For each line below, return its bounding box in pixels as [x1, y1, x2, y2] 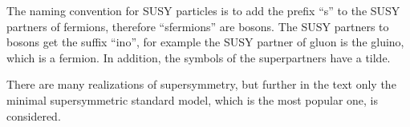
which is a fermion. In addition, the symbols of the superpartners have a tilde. [6, 49, 391, 65]
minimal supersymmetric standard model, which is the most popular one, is [6, 91, 379, 108]
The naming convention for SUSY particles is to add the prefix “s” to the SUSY [6, 2, 400, 18]
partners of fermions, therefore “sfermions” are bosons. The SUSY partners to [6, 18, 389, 34]
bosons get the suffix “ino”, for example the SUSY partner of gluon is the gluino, [6, 34, 404, 50]
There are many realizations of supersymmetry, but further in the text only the [6, 76, 396, 93]
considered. [6, 107, 61, 124]
